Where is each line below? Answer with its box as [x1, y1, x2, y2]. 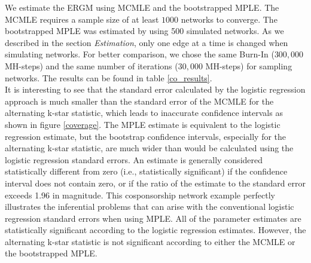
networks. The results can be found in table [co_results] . [5, 71, 212, 84]
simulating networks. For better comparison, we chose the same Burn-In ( [5, 48, 275, 60]
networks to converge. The [181, 13, 278, 25]
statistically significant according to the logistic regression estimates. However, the [5, 224, 306, 236]
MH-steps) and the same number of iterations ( [5, 59, 178, 72]
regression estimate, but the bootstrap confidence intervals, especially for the [5, 130, 286, 142]
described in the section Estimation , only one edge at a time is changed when [5, 36, 288, 48]
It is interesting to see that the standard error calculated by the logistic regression [5, 83, 306, 96]
